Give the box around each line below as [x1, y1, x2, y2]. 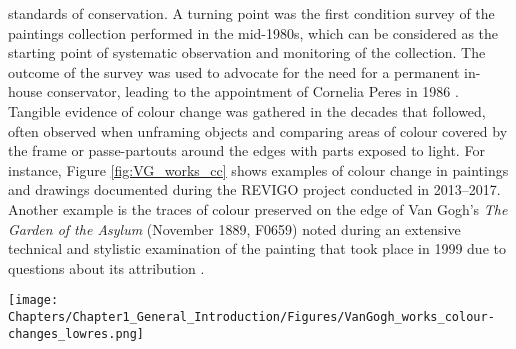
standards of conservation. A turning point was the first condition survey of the [8, 3, 495, 23]
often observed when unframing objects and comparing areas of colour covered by [8, 120, 508, 141]
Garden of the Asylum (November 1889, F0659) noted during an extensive [8, 218, 461, 239]
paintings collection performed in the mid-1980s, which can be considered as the [8, 22, 499, 43]
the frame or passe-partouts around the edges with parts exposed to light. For [8, 140, 485, 161]
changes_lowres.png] [8, 326, 145, 341]
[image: [8, 293, 59, 308]
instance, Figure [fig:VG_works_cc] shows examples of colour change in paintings [8, 159, 509, 180]
